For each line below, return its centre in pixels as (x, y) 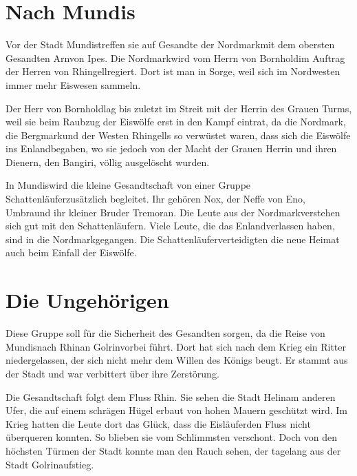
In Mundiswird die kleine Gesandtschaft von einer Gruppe (128, 185)
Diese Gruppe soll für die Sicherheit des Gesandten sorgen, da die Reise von (165, 333)
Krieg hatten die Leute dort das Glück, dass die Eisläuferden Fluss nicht (158, 423)
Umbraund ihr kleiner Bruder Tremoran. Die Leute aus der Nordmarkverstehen (173, 212)
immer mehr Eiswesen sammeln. (73, 84)
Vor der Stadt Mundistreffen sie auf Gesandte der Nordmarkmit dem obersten (170, 44)
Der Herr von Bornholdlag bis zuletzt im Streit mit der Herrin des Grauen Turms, (179, 108)
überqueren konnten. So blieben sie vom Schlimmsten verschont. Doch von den (171, 437)
